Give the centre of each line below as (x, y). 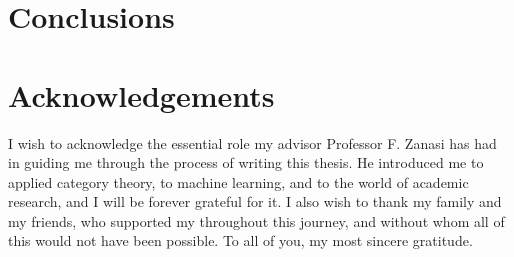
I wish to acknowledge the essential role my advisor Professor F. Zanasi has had (252, 142)
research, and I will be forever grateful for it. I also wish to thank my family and (255, 201)
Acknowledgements (141, 94)
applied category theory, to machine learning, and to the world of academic (238, 181)
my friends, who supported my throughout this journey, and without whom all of (256, 220)
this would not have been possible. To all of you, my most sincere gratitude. (240, 240)
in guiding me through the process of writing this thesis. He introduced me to (246, 162)
